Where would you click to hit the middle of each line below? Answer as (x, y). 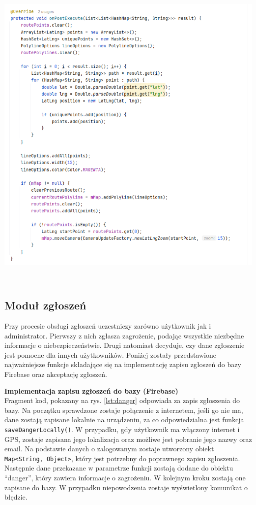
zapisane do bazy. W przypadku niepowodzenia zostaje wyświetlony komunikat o (126, 487)
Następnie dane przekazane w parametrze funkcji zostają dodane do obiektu (119, 468)
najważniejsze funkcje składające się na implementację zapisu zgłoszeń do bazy (123, 364)
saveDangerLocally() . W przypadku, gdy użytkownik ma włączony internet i (122, 429)
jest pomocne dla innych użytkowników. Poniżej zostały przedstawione (110, 354)
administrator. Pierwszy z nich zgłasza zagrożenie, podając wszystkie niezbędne (124, 335)
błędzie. (16, 497)
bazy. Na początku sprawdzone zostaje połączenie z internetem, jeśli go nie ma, (124, 410)
